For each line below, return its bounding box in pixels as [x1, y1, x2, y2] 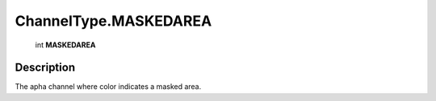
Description [15, 61, 76, 75]
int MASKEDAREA [35, 40, 96, 50]
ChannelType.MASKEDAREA [15, 12, 212, 30]
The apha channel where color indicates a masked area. [15, 82, 202, 91]
